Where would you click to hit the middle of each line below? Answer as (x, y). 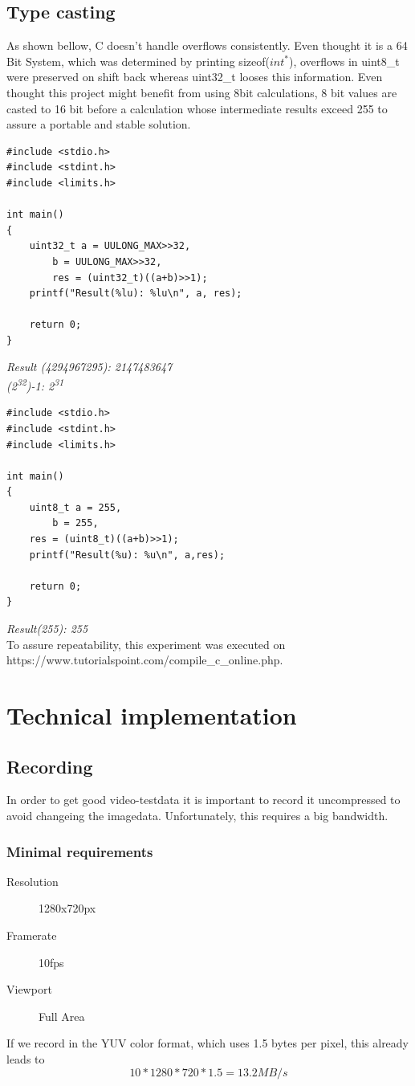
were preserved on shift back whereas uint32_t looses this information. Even (195, 77)
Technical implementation (152, 715)
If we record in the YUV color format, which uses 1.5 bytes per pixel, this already (208, 1043)
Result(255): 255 (47, 629)
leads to (26, 1058)
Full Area (62, 1016)
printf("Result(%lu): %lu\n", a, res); (136, 294)
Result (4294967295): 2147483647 (90, 367)
